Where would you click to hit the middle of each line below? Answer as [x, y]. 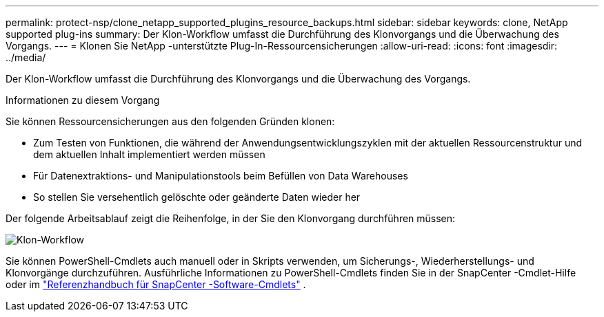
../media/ [26, 57]
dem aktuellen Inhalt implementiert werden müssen [149, 154]
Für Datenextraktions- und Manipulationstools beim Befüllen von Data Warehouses [221, 176]
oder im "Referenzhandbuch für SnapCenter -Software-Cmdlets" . [156, 284]
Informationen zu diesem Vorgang [83, 100]
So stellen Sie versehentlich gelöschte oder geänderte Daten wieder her [197, 197]
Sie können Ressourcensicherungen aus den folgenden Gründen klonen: [170, 121]
